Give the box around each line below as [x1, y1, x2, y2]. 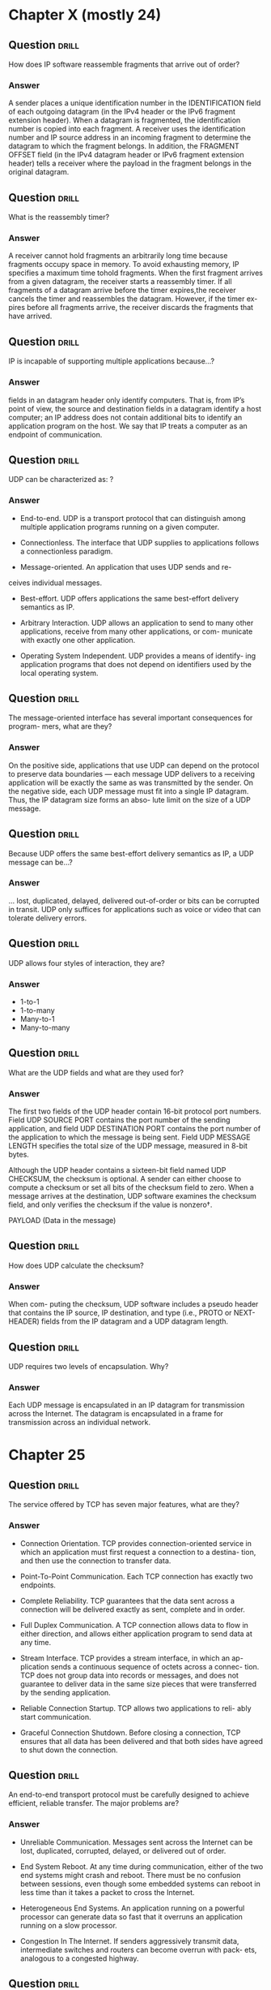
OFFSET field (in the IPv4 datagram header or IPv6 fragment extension [8, 150, 244, 160]
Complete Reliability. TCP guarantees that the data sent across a [19, 1596, 235, 1605]
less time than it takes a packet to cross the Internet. [19, 1887, 196, 1897]
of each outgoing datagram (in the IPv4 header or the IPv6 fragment [8, 107, 236, 117]
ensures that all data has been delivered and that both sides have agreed [19, 1736, 264, 1746]
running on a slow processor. [19, 1920, 117, 1930]
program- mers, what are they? [8, 721, 112, 731]
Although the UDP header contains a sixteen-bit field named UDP [8, 1165, 227, 1175]
